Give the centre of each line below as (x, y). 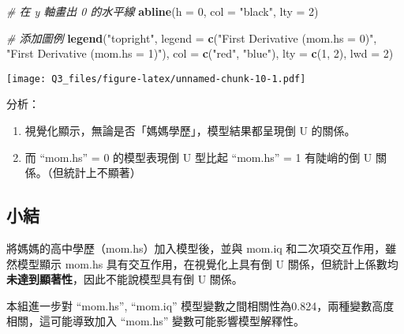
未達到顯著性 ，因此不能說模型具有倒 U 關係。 (125, 279)
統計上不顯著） (102, 173)
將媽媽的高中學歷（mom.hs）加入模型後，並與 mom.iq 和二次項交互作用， (196, 248)
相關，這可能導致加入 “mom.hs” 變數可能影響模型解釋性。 (156, 321)
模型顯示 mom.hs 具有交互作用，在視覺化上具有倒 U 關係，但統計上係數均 (208, 263)
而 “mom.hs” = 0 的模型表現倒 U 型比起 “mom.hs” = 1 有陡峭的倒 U (198, 157)
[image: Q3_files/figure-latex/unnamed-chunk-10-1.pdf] (156, 79)
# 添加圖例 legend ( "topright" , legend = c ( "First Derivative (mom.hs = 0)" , (192, 38)
